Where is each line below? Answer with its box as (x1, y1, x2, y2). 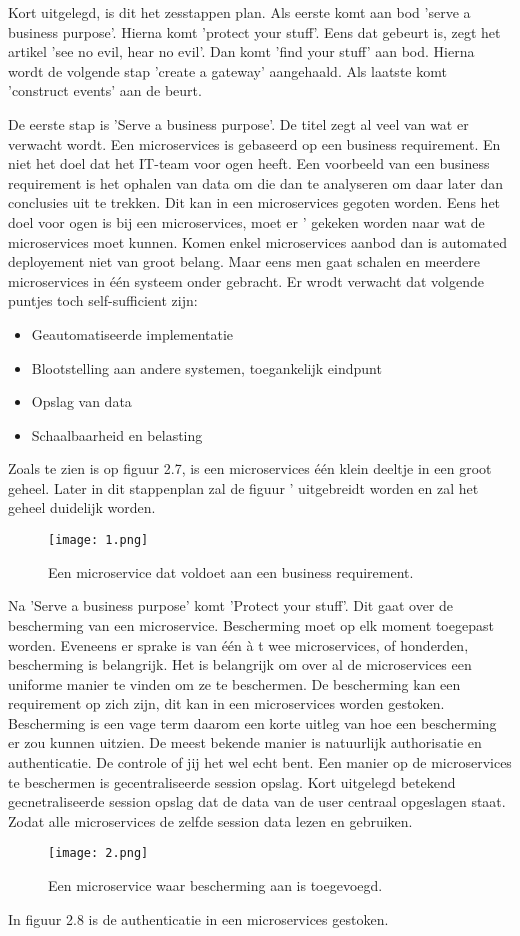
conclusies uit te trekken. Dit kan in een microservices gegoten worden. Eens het (8, 192, 501, 213)
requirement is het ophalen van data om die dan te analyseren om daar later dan (8, 172, 504, 193)
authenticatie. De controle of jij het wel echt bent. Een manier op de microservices (8, 752, 512, 773)
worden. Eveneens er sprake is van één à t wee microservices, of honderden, (8, 634, 469, 655)
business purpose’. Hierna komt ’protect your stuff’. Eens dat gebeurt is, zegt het (8, 21, 501, 42)
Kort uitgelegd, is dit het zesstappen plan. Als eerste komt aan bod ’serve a (8, 2, 471, 22)
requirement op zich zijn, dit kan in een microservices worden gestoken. (8, 693, 445, 714)
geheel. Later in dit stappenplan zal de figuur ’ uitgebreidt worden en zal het (8, 477, 479, 498)
